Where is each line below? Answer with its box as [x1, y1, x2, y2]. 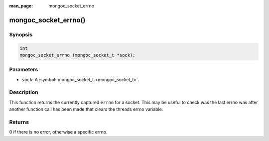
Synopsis [9, 31, 32, 38]
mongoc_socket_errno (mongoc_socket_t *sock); [19, 52, 135, 58]
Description [9, 89, 38, 96]
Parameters [9, 66, 38, 73]
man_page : [9, 3, 33, 8]
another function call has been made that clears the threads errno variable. [9, 106, 163, 112]
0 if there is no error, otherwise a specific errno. [9, 129, 108, 135]
